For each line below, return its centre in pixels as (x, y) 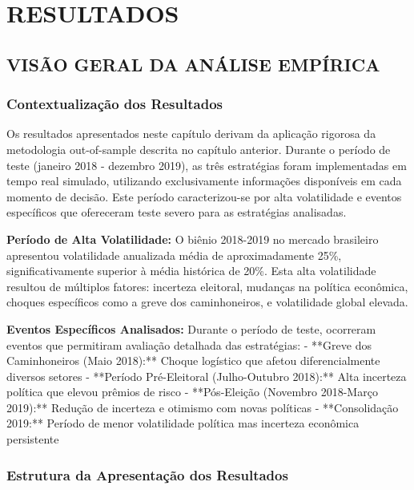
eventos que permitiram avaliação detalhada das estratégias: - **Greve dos (189, 344)
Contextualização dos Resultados (115, 104)
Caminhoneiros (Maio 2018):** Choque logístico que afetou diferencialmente (193, 360)
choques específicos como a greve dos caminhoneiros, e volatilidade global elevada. (207, 302)
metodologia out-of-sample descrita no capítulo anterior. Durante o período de (199, 149)
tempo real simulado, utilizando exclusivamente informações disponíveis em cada (204, 181)
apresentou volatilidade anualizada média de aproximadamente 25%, (174, 255)
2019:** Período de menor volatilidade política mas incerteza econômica (183, 423)
